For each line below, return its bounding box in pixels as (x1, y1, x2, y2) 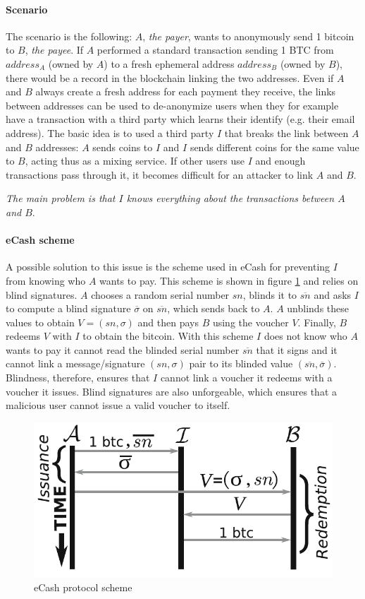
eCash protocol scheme (34, 580, 132, 595)
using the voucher (212, 314, 289, 329)
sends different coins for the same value (190, 139, 359, 154)
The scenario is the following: (6, 28, 132, 43)
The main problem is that (6, 191, 116, 206)
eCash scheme (6, 232, 75, 247)
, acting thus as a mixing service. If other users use (25, 153, 245, 168)
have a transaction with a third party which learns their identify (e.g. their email (6, 112, 355, 126)
